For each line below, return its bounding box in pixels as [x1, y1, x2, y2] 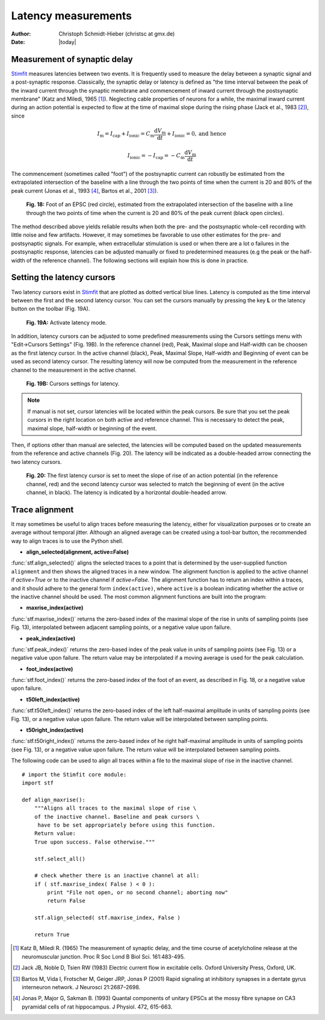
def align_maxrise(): [22, 796, 85, 803]
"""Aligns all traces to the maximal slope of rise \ [34, 805, 197, 812]
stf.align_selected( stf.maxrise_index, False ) [34, 915, 181, 921]
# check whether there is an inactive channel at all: [34, 872, 200, 879]
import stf [22, 779, 54, 786]
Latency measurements [11, 9, 132, 22]
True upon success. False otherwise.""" [34, 838, 156, 845]
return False [47, 898, 85, 904]
